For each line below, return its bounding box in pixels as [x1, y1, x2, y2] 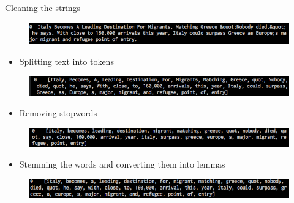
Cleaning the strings [5, 1, 81, 13]
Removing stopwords [19, 106, 97, 119]
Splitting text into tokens [19, 54, 114, 67]
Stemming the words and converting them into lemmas [19, 157, 225, 170]
